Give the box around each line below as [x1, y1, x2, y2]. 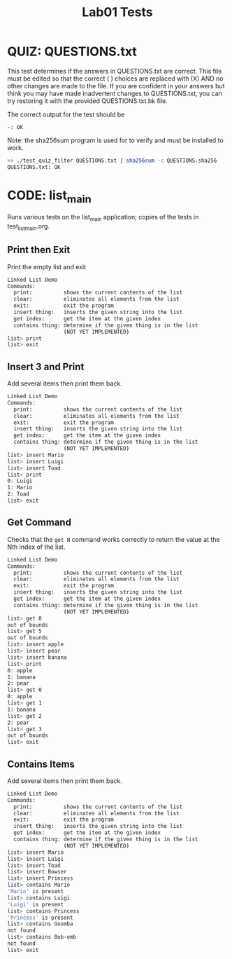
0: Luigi [7, 477, 33, 484]
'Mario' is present [7, 888, 64, 895]
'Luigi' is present [7, 901, 64, 908]
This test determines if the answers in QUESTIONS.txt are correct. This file [7, 67, 222, 75]
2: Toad [7, 491, 30, 498]
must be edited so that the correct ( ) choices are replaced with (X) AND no [7, 74, 224, 83]
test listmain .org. [7, 222, 50, 232]
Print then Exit [7, 244, 71, 256]
